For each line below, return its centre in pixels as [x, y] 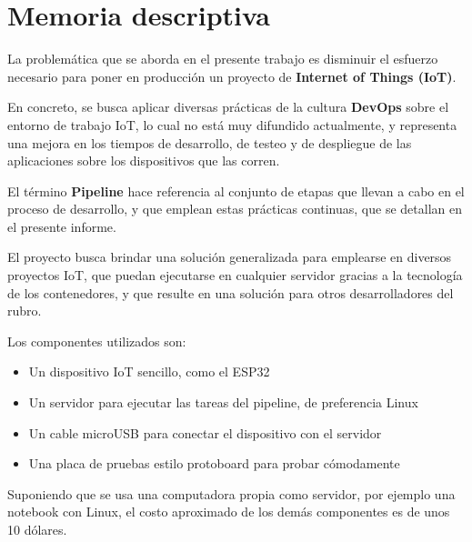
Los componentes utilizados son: [97, 341]
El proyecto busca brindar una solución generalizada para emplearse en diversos [230, 257]
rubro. [25, 311]
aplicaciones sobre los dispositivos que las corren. [144, 161]
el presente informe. [62, 226]
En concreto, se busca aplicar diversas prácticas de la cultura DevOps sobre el [228, 107]
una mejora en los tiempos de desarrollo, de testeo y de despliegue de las [210, 142]
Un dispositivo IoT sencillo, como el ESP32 [149, 371]
